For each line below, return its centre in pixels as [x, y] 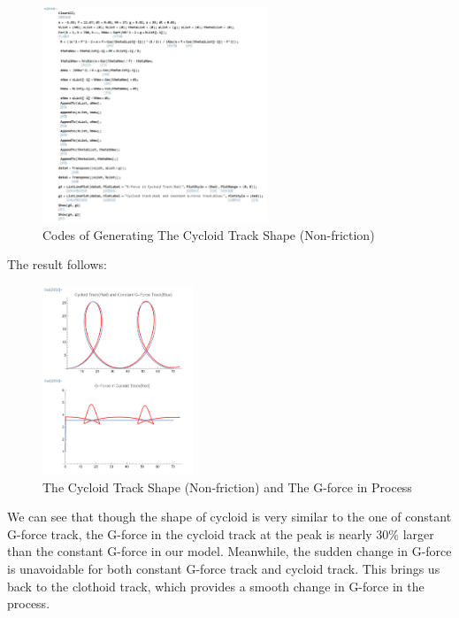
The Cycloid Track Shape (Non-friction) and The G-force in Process [227, 487]
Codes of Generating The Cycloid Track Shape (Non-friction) [209, 234]
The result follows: [57, 264]
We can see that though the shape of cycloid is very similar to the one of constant [229, 517]
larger [418, 533]
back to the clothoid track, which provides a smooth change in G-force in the [216, 586]
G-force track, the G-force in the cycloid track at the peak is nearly [190, 533]
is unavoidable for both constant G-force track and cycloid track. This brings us [224, 569]
